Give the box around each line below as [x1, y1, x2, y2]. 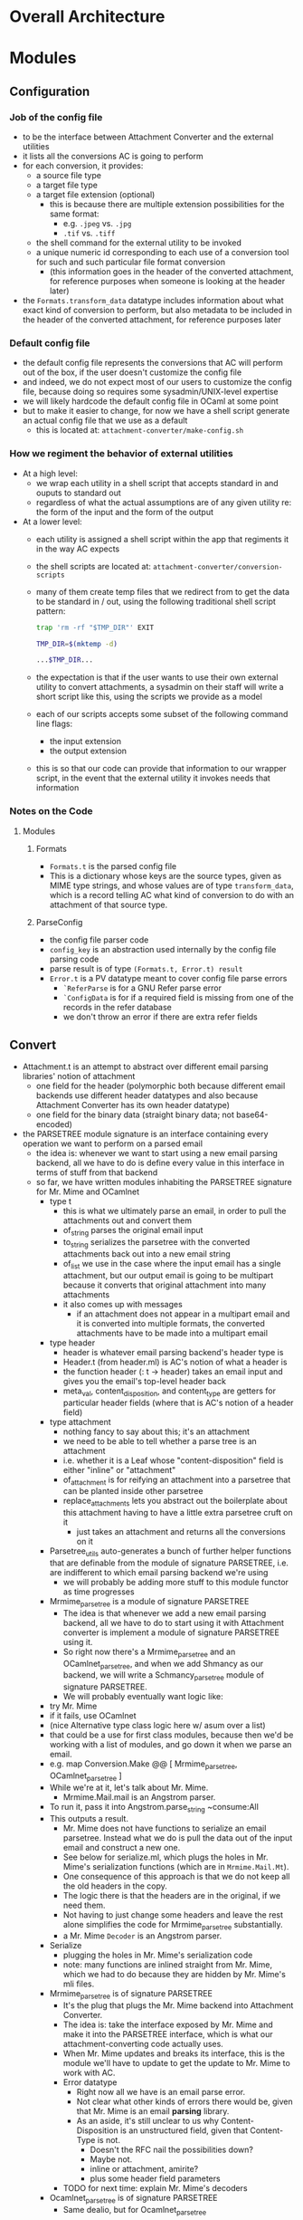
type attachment [49, 1416, 111, 1427]
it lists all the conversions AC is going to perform [22, 151, 204, 162]
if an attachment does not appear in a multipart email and [76, 1308, 290, 1319]
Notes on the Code [9, 805, 93, 818]
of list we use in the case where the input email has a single [62, 1258, 281, 1271]
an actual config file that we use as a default [22, 415, 188, 426]
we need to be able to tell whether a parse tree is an [62, 1435, 258, 1446]
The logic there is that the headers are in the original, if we [62, 1890, 281, 1900]
